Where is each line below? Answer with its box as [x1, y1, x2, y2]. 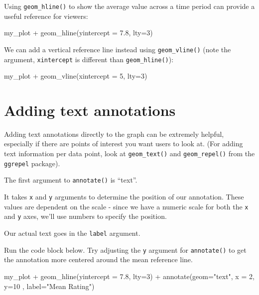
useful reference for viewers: [4, 10, 88, 21]
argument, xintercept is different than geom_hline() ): [4, 54, 174, 64]
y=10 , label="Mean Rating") [4, 281, 95, 291]
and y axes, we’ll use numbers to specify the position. [4, 211, 167, 221]
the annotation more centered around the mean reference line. [4, 254, 193, 265]
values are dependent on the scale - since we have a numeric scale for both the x [4, 201, 249, 211]
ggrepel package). [4, 158, 60, 168]
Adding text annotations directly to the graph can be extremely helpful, [4, 128, 224, 139]
